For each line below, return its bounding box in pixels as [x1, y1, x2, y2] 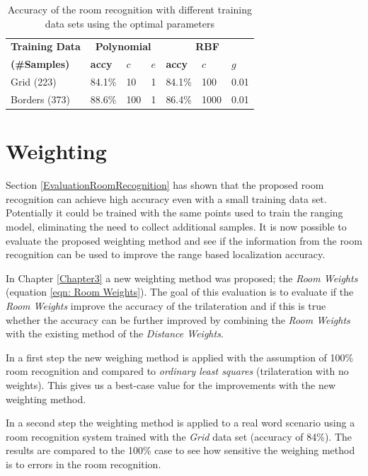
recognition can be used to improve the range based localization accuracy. [6, 247, 326, 262]
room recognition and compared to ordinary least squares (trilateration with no [6, 364, 349, 378]
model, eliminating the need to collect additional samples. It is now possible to [6, 219, 347, 233]
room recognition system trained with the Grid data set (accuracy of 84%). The [6, 429, 352, 443]
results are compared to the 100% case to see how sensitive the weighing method [6, 443, 355, 458]
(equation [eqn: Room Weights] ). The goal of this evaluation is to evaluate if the [6, 284, 354, 299]
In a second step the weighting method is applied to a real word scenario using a [6, 415, 355, 430]
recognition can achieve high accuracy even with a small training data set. [6, 191, 327, 206]
